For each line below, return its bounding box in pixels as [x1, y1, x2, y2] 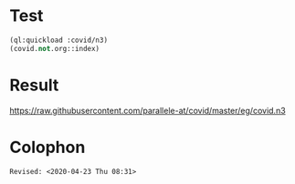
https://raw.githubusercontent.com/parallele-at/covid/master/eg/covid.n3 [9, 105, 286, 116]
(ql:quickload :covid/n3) [9, 36, 108, 45]
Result [9, 75, 59, 96]
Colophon [9, 137, 86, 158]
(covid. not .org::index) [9, 44, 100, 53]
